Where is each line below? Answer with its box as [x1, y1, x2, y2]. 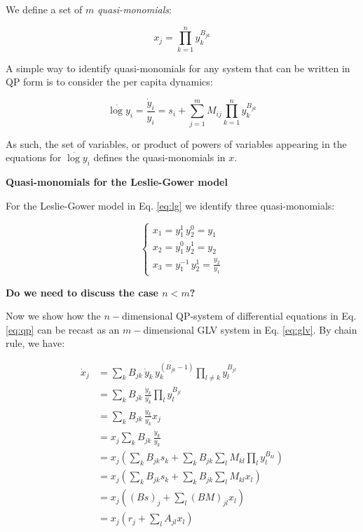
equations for [6, 150, 62, 165]
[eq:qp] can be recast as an [6, 322, 120, 336]
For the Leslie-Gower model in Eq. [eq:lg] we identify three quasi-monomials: [6, 198, 335, 212]
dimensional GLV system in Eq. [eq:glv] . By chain [143, 322, 357, 336]
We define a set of [6, 2, 83, 16]
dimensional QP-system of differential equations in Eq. [121, 308, 357, 323]
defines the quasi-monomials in [93, 150, 226, 165]
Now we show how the [6, 308, 101, 323]
